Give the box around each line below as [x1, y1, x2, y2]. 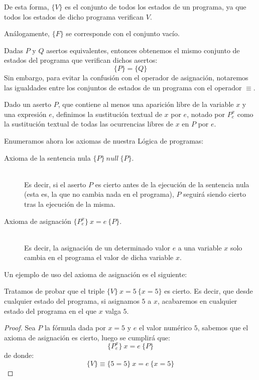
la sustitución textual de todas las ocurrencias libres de [4, 118, 173, 129]
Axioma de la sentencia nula [4, 152, 91, 163]
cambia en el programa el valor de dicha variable [24, 252, 174, 263]
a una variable [178, 242, 222, 252]
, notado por [187, 108, 225, 119]
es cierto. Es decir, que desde [164, 286, 253, 296]
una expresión [4, 108, 47, 119]
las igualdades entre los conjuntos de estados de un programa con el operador [4, 82, 242, 92]
